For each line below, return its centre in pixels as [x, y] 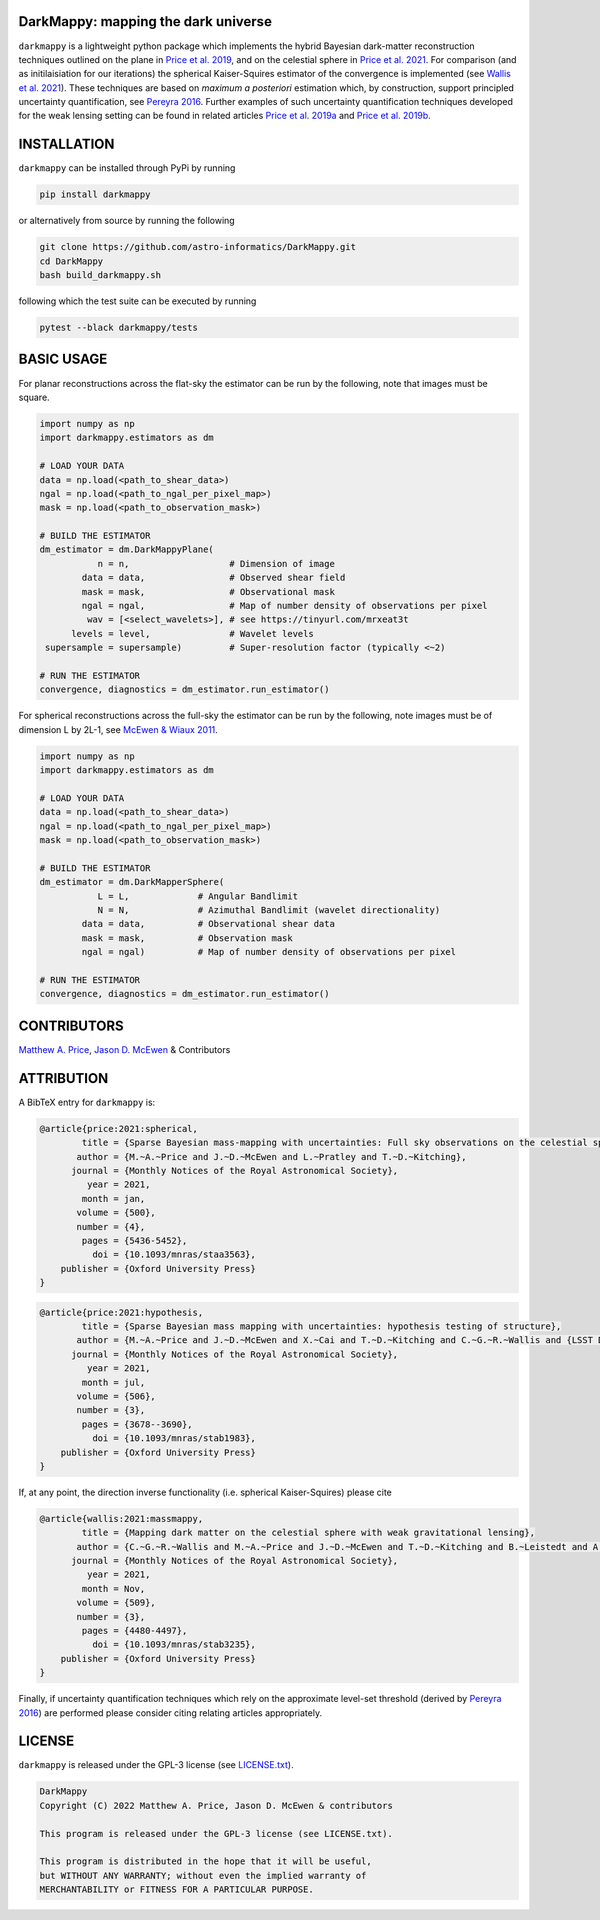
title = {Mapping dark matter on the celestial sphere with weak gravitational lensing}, [308, 1533]
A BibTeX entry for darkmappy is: [87, 1102]
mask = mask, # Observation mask [187, 938]
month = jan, [113, 1198]
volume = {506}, [116, 1396]
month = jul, [113, 1382]
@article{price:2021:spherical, [119, 1128]
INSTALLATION [66, 144]
